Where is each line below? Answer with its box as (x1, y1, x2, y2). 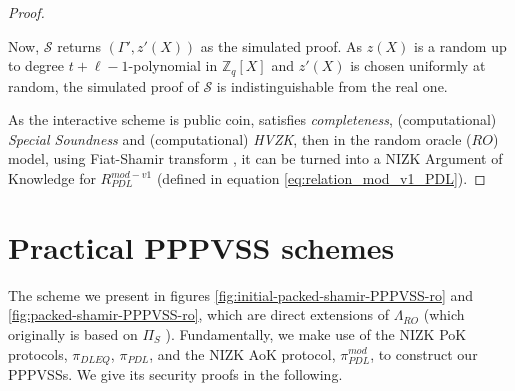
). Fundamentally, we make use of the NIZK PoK (165, 323, 467, 344)
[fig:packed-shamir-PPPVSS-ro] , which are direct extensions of (8, 304, 389, 325)
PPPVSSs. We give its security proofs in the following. (8, 363, 343, 384)
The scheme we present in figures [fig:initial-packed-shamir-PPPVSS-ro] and (8, 284, 474, 305)
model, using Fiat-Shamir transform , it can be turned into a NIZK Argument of (8, 148, 503, 169)
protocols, (8, 343, 68, 364)
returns (57, 35, 101, 56)
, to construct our (370, 343, 478, 364)
